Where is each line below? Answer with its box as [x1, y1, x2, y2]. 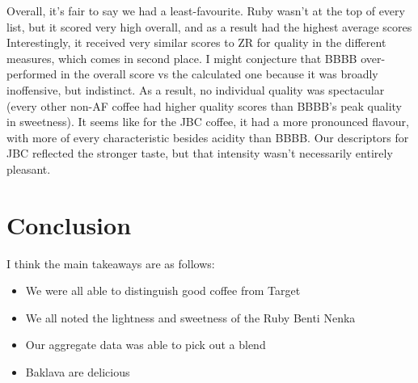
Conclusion [6, 208, 132, 241]
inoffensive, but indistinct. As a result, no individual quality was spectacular [6, 81, 385, 98]
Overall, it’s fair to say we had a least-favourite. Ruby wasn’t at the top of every [6, 2, 405, 19]
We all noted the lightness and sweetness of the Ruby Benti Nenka [25, 309, 356, 326]
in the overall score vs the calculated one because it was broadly [60, 65, 378, 82]
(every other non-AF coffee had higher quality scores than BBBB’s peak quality [6, 97, 403, 114]
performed [6, 65, 57, 82]
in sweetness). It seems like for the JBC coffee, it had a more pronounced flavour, [6, 113, 409, 130]
